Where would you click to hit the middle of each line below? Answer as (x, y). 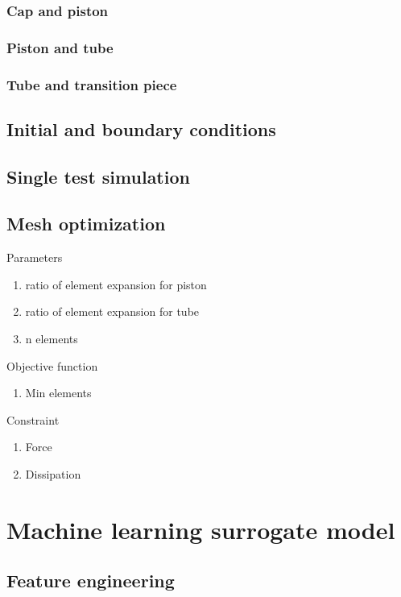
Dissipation (53, 474)
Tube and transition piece (92, 84)
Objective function (52, 365)
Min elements (58, 393)
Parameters (35, 257)
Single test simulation (98, 176)
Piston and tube (60, 47)
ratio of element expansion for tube (112, 311)
